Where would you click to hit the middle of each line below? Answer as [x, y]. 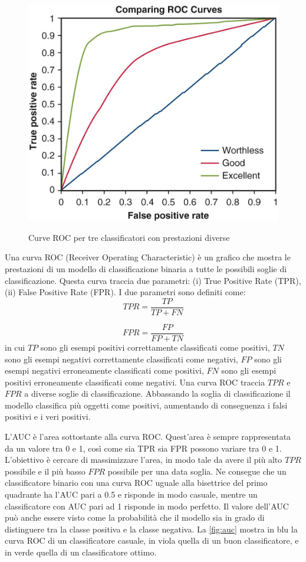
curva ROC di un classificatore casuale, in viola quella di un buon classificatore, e [152, 540]
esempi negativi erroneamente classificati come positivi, [104, 370]
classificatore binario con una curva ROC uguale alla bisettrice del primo [136, 483]
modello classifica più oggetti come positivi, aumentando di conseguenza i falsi [146, 405]
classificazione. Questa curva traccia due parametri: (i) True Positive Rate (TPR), [153, 280]
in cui [15, 347]
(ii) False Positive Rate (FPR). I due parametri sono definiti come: [125, 292]
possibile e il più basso [45, 471]
